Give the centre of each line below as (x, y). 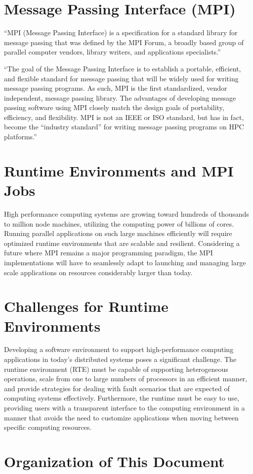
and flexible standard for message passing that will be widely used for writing (121, 78)
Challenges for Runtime (86, 306)
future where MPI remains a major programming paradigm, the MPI (108, 253)
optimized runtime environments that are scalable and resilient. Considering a (122, 243)
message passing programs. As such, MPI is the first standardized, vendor (116, 88)
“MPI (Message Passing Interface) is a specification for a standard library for (121, 32)
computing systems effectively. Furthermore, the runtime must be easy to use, (122, 398)
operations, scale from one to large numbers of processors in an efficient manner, (126, 379)
